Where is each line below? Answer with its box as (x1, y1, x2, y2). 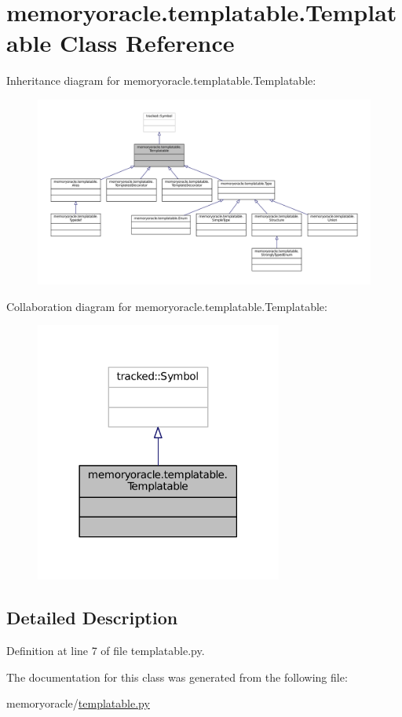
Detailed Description (6, 605, 178, 630)
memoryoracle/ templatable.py (6, 695, 150, 712)
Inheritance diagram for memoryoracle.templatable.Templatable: (6, 72, 316, 89)
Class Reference (59, 27, 235, 59)
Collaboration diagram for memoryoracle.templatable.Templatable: (6, 298, 327, 314)
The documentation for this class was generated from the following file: (6, 668, 348, 685)
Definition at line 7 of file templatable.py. (6, 642, 205, 658)
